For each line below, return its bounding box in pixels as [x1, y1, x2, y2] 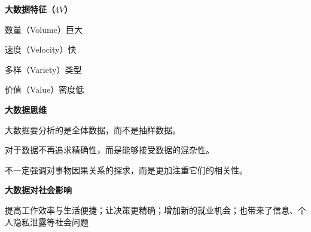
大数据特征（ [5, 3, 55, 15]
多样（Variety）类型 [5, 63, 82, 75]
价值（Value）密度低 [5, 83, 84, 96]
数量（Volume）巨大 [5, 23, 83, 35]
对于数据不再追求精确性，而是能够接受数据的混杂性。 [5, 144, 214, 156]
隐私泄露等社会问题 [13, 215, 89, 228]
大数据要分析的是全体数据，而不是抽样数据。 [5, 123, 181, 136]
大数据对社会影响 [5, 184, 72, 196]
